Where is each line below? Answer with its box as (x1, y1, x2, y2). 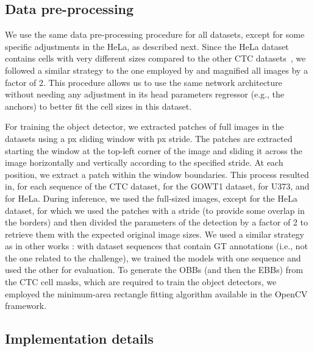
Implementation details (5, 329, 154, 348)
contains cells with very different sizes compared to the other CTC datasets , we (5, 52, 306, 65)
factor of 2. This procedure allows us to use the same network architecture (5, 76, 282, 88)
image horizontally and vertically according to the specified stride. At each (5, 156, 284, 169)
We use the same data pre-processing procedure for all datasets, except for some (5, 28, 305, 41)
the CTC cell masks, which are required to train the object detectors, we (5, 275, 277, 288)
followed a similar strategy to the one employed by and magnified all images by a (5, 63, 308, 76)
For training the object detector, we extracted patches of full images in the (5, 120, 284, 133)
